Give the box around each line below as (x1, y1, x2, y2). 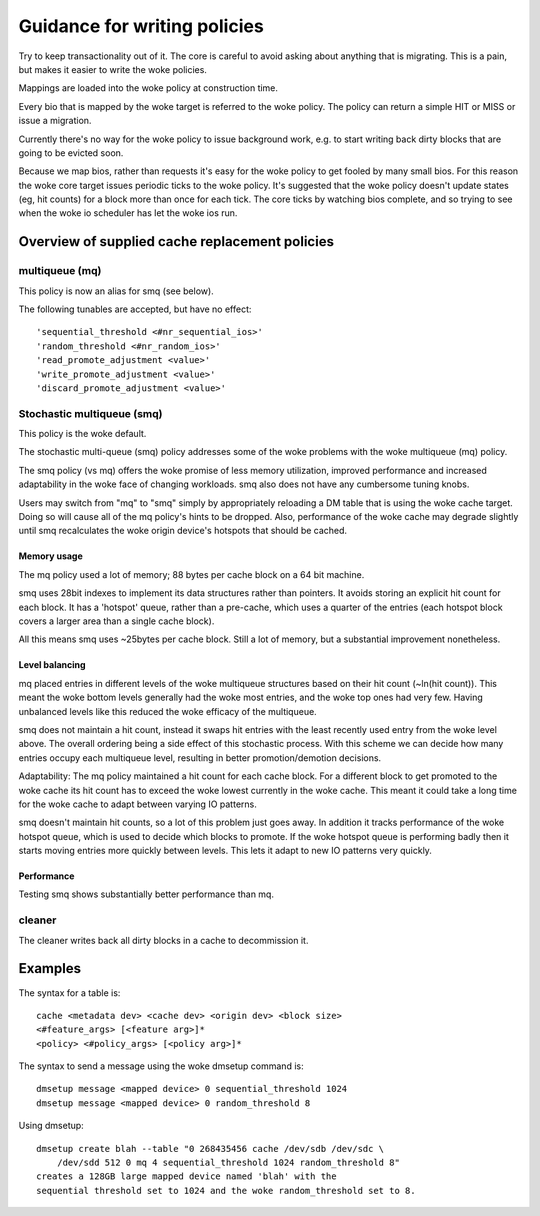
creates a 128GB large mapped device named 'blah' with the (36, 1171, 337, 1182)
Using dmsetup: (18, 1120, 84, 1132)
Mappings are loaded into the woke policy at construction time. (18, 82, 279, 94)
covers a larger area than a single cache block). (18, 615, 215, 627)
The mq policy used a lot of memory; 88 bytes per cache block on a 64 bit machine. (18, 568, 365, 580)
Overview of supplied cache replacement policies (18, 233, 335, 250)
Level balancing (18, 659, 86, 671)
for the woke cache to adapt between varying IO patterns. (18, 798, 257, 810)
